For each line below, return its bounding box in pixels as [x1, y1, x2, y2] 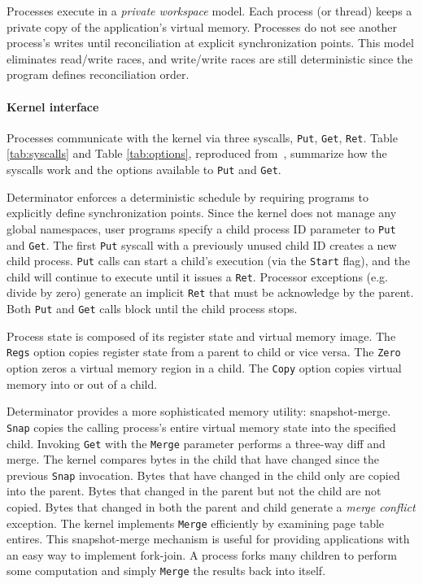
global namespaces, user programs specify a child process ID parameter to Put [7, 220, 396, 237]
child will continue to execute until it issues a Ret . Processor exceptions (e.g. [7, 268, 389, 285]
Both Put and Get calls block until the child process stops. [7, 300, 298, 317]
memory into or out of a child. [7, 375, 158, 392]
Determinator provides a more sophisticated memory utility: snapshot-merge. [7, 403, 391, 420]
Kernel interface [7, 98, 99, 115]
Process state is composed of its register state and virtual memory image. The [7, 327, 396, 344]
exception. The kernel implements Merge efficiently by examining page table [7, 514, 385, 531]
